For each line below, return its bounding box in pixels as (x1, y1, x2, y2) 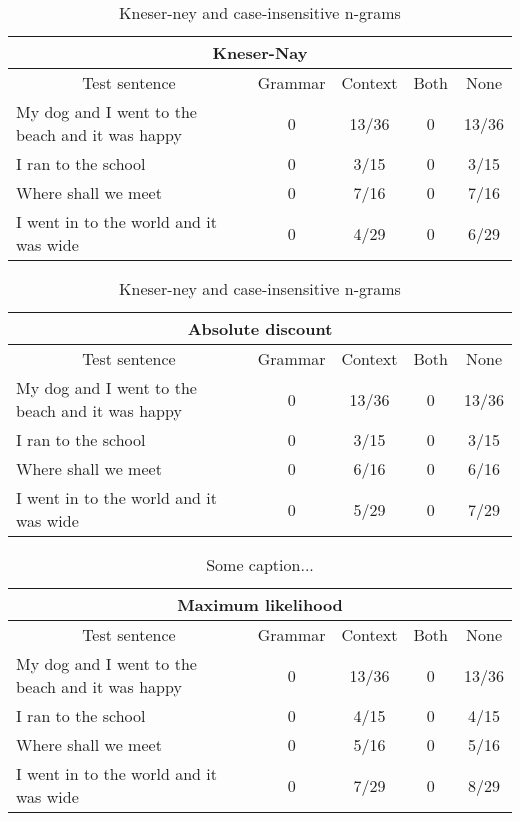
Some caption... (206, 553, 314, 576)
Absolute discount (187, 317, 333, 340)
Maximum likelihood (177, 593, 343, 616)
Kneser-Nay (212, 41, 308, 64)
